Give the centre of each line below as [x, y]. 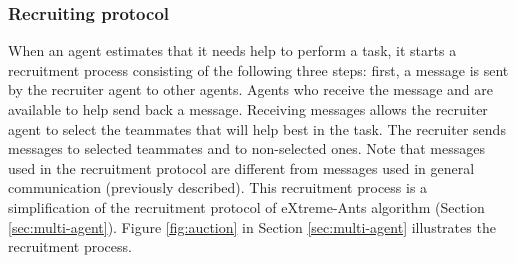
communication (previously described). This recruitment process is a [218, 187]
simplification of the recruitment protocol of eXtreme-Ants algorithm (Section [246, 206]
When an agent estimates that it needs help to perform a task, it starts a [232, 50]
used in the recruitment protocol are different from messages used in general [241, 167]
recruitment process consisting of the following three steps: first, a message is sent [258, 69]
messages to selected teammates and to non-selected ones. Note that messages [247, 148]
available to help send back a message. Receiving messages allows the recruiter [248, 109]
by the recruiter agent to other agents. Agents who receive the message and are [251, 89]
